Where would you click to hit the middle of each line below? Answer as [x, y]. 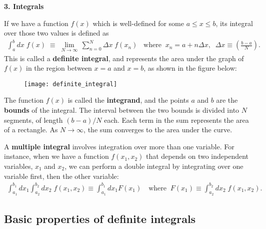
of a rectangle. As [31, 130]
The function [24, 100]
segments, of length [33, 120]
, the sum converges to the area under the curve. [158, 130]
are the [227, 100]
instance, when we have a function [56, 156]
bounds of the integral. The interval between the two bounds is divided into [122, 109]
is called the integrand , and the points [128, 100]
